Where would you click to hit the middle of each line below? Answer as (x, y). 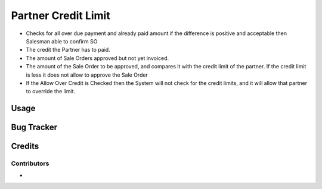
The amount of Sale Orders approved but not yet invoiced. (97, 58)
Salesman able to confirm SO (62, 41)
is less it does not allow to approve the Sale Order (87, 75)
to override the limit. (51, 92)
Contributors (30, 163)
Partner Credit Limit (61, 15)
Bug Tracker (34, 127)
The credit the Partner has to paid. (68, 50)
